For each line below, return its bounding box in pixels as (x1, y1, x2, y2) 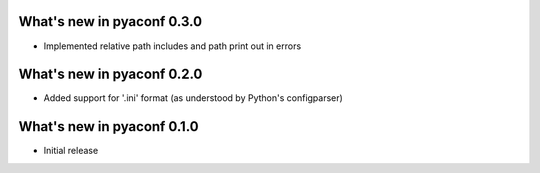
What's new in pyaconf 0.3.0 (18, 13, 203, 30)
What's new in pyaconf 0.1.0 (18, 118, 199, 135)
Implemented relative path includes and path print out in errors (43, 40, 302, 52)
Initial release (43, 145, 99, 157)
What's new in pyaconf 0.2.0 (18, 66, 203, 83)
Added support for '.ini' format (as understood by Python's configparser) (43, 92, 344, 104)
